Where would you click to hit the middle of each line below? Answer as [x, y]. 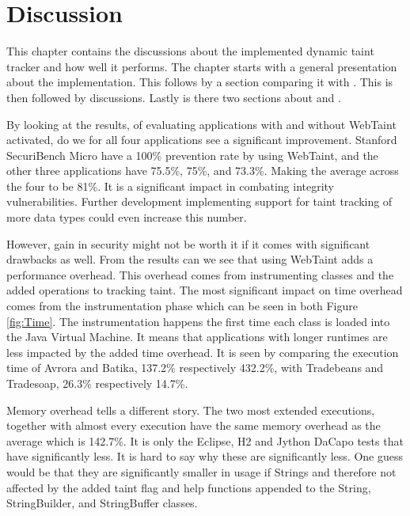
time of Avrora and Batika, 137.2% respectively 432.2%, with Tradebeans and [195, 368]
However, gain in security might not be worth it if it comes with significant [188, 243]
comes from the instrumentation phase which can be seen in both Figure [182, 306]
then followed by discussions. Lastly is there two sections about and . [174, 97]
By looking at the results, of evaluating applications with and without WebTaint [201, 124]
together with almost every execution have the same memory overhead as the [194, 425]
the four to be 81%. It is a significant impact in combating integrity [171, 186]
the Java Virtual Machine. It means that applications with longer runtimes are [197, 337]
